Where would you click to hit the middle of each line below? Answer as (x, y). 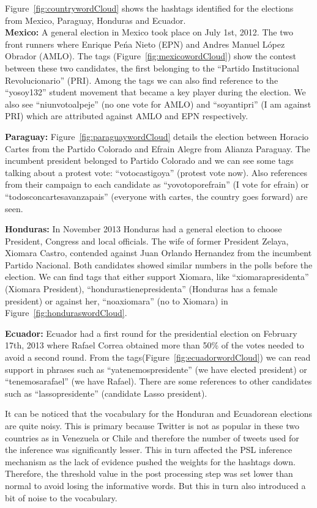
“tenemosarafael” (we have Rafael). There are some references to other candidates (158, 381)
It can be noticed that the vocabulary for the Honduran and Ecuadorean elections (159, 414)
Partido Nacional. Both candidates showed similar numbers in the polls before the (159, 264)
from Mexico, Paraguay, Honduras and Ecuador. (95, 20)
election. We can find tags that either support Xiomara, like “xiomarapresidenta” (157, 277)
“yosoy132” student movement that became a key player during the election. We (155, 92)
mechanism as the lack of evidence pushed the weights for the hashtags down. (150, 461)
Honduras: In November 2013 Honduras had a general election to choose (144, 229)
